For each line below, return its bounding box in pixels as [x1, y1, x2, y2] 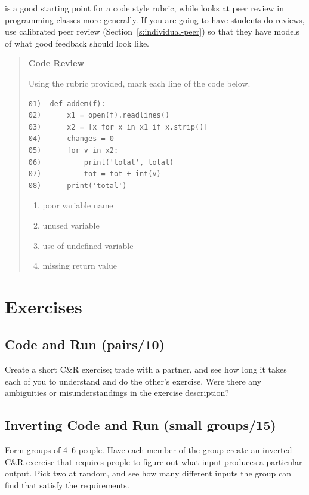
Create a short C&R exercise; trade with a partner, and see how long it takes [5, 363, 287, 376]
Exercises [5, 294, 82, 318]
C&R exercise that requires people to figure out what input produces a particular [5, 455, 302, 468]
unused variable [42, 219, 100, 231]
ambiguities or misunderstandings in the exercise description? [5, 386, 229, 399]
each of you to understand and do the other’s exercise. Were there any [5, 374, 262, 387]
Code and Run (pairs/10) [5, 335, 165, 353]
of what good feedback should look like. [5, 36, 149, 49]
